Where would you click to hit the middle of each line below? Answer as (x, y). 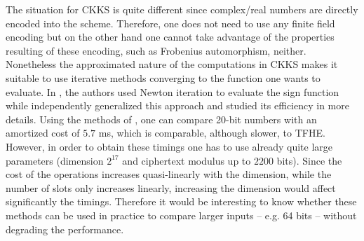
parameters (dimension (55, 160)
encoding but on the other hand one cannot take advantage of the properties (170, 37)
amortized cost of (43, 133)
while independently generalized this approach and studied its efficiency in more (177, 105)
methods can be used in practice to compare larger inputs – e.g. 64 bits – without (181, 215)
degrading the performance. (65, 229)
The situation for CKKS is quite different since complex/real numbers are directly (182, 9)
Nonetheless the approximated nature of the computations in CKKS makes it (172, 64)
